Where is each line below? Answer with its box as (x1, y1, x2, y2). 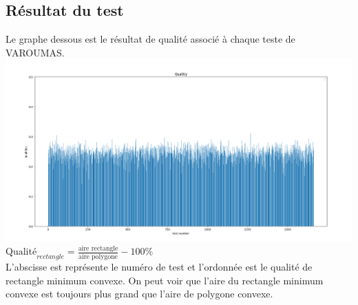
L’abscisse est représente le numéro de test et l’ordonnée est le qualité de (6, 260, 313, 274)
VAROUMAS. (6, 45, 65, 59)
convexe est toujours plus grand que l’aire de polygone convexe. (6, 286, 273, 301)
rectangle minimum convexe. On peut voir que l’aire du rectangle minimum (6, 273, 324, 287)
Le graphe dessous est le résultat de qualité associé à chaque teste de (6, 32, 295, 46)
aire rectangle (78, 244, 118, 252)
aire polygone (78, 253, 118, 260)
